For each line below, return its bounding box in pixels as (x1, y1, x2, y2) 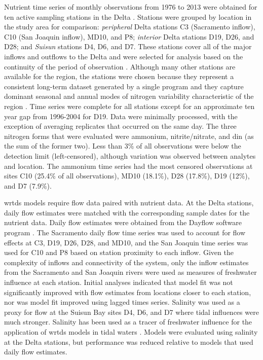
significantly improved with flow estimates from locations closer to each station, (4, 286, 251, 297)
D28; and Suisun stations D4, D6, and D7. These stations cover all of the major (4, 41, 252, 52)
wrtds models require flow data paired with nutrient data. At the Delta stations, (4, 197, 254, 208)
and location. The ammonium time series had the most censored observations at (4, 160, 253, 171)
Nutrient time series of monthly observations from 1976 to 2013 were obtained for (4, 2, 257, 12)
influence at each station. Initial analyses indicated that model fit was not (4, 277, 233, 287)
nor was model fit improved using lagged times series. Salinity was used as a (4, 297, 240, 307)
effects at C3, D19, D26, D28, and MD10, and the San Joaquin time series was (4, 237, 248, 247)
